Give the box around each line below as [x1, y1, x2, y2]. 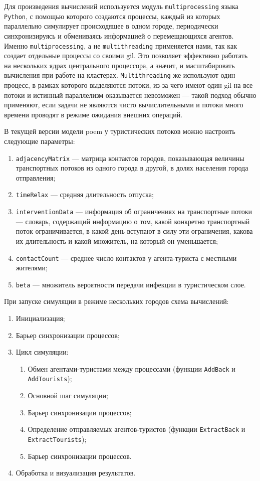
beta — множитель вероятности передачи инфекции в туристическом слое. [16, 279, 246, 289]
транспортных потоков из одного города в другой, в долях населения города [16, 163, 248, 173]
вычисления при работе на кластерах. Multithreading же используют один [4, 70, 235, 80]
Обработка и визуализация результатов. [16, 467, 136, 478]
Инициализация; [16, 313, 65, 323]
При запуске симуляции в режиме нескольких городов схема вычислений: [4, 296, 229, 306]
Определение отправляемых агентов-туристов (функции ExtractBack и [28, 424, 245, 434]
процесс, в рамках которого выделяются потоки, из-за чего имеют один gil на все [4, 80, 253, 90]
